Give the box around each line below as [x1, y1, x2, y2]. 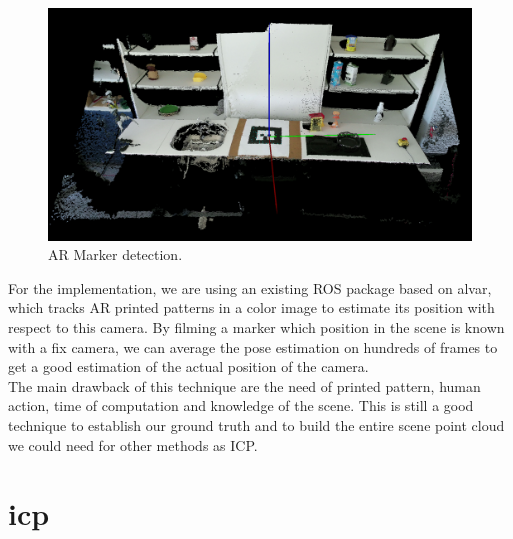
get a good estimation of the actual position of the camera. [8, 356, 369, 377]
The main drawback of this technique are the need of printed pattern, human [8, 375, 481, 396]
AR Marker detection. [48, 244, 183, 265]
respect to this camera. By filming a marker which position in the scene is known [8, 317, 505, 338]
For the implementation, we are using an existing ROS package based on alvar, [8, 277, 492, 298]
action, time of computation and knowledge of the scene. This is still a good [8, 395, 474, 416]
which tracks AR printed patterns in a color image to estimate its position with [8, 297, 495, 318]
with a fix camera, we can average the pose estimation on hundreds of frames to [8, 336, 498, 357]
